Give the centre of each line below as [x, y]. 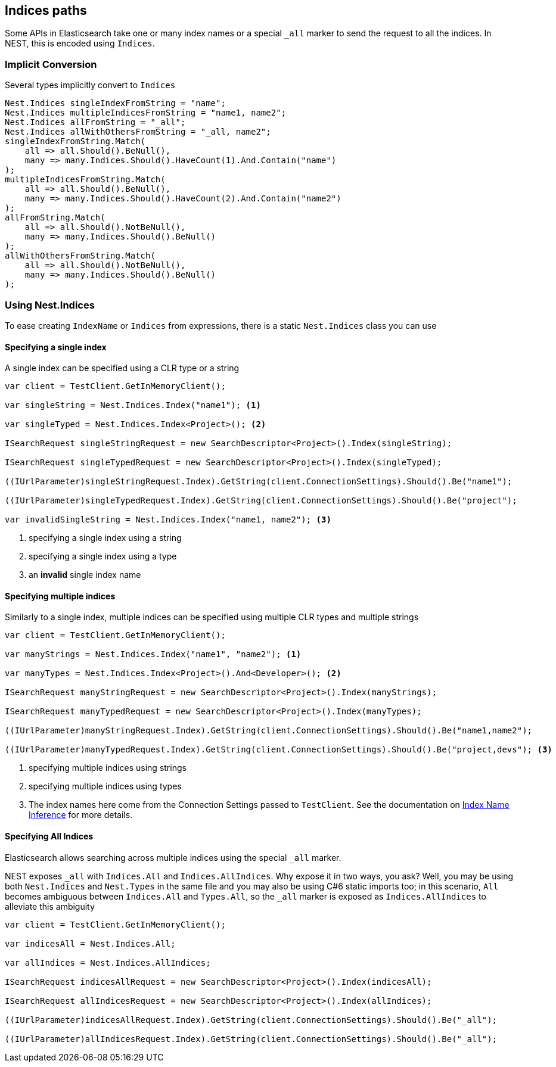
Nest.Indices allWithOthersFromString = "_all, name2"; [138, 132]
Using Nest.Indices [50, 305]
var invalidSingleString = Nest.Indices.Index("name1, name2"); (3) [168, 520]
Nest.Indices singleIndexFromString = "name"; [115, 103]
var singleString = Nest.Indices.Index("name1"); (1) [133, 405]
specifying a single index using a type [103, 556]
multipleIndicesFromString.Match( [85, 180]
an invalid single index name [85, 575]
